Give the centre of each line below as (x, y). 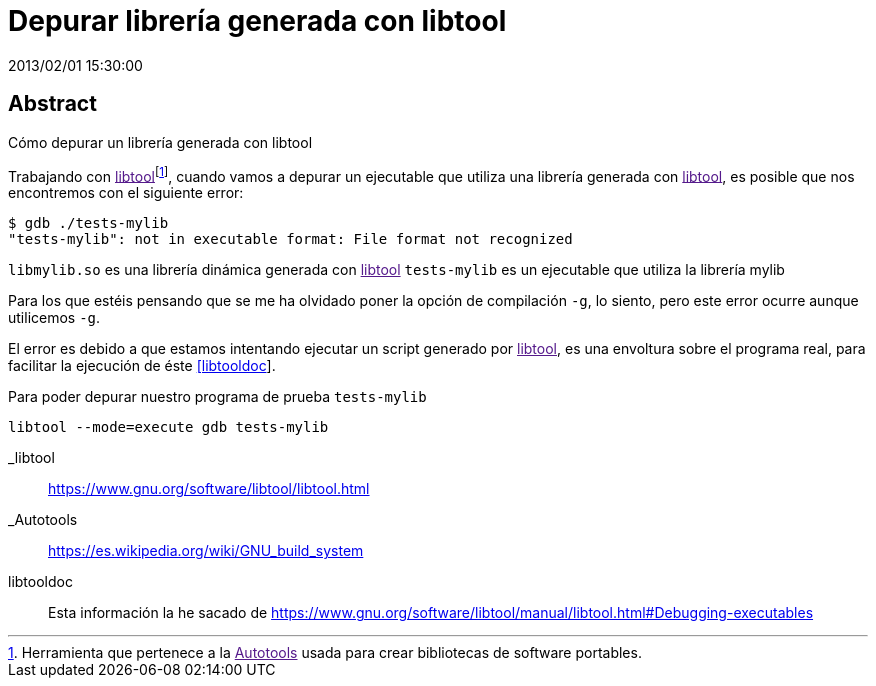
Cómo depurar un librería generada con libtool (160, 142)
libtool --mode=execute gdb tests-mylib (168, 427)
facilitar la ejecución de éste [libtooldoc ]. (142, 366)
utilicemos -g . (54, 318)
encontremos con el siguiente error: (126, 193)
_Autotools (43, 520)
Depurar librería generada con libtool (257, 21)
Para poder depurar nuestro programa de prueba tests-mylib (217, 397)
